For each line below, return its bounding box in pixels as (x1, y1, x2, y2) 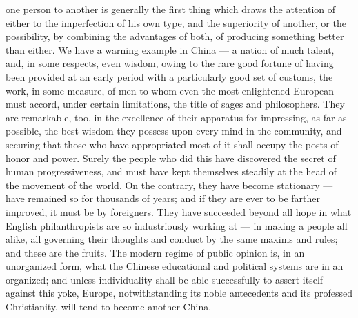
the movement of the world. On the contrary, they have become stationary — (6, 177, 333, 192)
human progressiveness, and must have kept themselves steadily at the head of (6, 164, 337, 179)
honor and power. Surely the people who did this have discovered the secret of (6, 150, 336, 165)
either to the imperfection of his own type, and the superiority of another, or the (6, 15, 346, 30)
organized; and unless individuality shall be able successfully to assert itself (6, 272, 324, 286)
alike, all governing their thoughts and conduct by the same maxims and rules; (6, 232, 338, 246)
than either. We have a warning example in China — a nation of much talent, (6, 42, 335, 57)
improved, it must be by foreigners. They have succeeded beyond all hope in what (6, 204, 352, 219)
